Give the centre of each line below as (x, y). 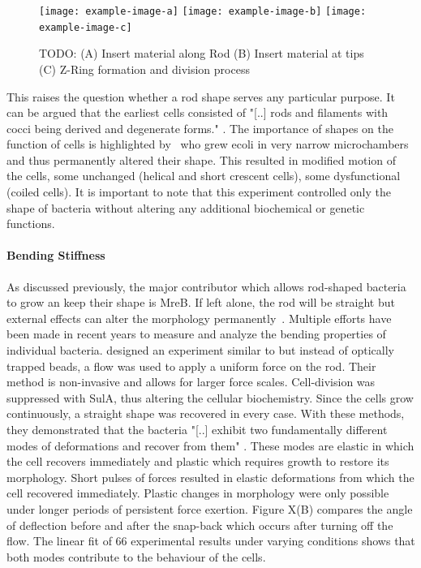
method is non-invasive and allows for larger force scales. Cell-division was (191, 382)
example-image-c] (86, 27)
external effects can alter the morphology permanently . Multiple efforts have (199, 318)
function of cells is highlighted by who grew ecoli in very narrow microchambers (208, 144)
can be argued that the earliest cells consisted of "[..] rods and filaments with (198, 112)
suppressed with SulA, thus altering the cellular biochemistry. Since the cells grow (210, 397)
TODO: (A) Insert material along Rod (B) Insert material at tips (202, 53)
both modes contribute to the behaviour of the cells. (136, 556)
